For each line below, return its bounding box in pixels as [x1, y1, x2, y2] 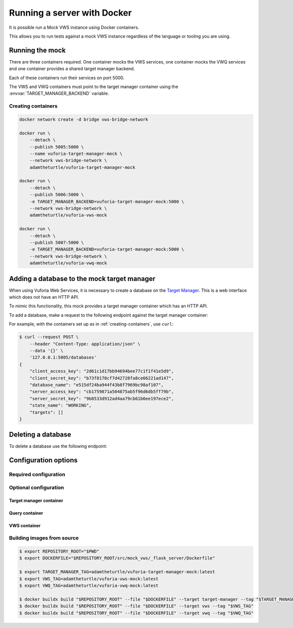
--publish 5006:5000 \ [29, 192, 84, 197]
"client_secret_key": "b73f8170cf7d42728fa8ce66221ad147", [29, 375, 174, 381]
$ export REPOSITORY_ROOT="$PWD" [19, 549, 100, 554]
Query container [9, 510, 43, 516]
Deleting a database [9, 431, 72, 439]
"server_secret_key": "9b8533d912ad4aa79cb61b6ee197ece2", [29, 396, 174, 401]
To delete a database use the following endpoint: [9, 443, 107, 449]
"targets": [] [29, 410, 63, 415]
